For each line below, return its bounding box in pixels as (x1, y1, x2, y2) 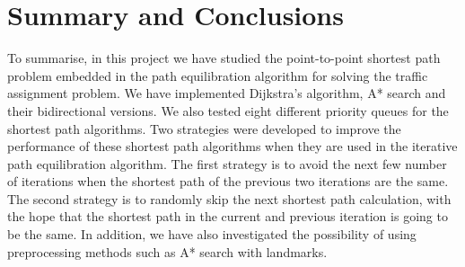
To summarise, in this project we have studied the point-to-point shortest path (7, 49, 441, 67)
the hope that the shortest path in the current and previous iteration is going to (7, 207, 448, 226)
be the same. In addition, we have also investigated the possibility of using (7, 225, 417, 244)
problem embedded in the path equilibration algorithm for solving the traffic (7, 66, 428, 85)
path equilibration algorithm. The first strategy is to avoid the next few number (7, 154, 447, 173)
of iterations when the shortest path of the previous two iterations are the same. (7, 172, 449, 191)
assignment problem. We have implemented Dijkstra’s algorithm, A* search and (7, 84, 446, 102)
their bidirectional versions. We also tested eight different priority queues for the (7, 101, 449, 120)
